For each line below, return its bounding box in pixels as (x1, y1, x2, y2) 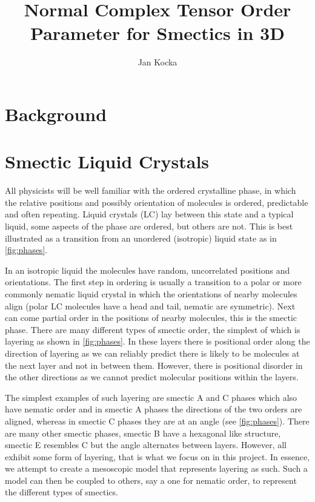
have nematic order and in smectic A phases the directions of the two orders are (5, 403, 302, 415)
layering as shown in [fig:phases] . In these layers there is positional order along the (5, 335, 310, 348)
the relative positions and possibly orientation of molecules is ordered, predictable (5, 196, 308, 208)
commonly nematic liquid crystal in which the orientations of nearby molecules (5, 287, 297, 300)
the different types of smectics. (5, 486, 118, 498)
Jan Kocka (138, 56, 177, 68)
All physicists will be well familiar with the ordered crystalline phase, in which (5, 184, 296, 197)
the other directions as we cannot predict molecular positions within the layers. (5, 371, 299, 383)
